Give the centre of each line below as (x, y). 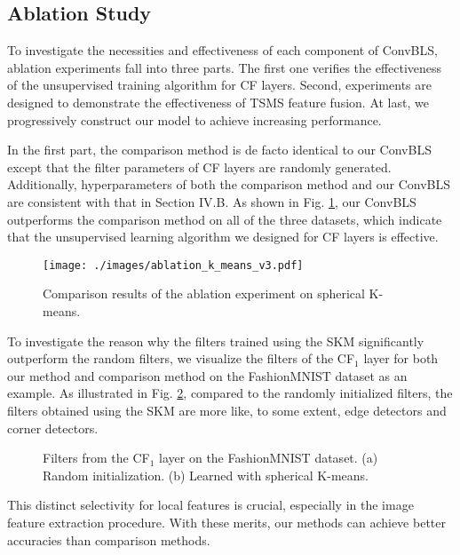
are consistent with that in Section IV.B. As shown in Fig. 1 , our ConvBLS (212, 201)
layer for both (401, 358)
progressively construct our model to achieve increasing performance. (194, 119)
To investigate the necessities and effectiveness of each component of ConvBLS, (222, 50)
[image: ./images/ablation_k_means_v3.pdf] (173, 265)
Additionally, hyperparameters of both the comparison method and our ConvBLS (229, 184)
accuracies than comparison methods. (109, 539)
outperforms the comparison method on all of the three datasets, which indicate (225, 219)
